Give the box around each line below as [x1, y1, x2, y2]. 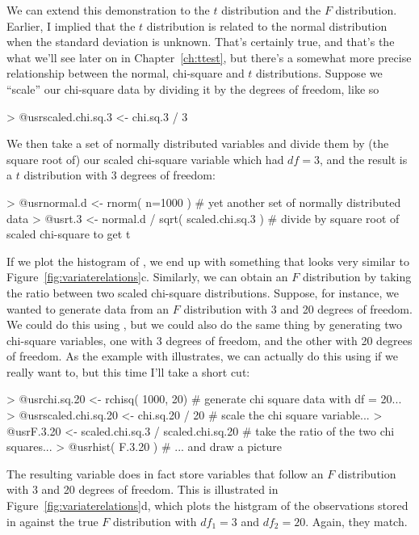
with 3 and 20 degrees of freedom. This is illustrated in [6, 481, 279, 498]
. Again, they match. [305, 512, 408, 529]
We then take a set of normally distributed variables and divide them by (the [6, 135, 389, 152]
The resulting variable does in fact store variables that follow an [6, 465, 324, 482]
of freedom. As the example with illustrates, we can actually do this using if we [6, 348, 398, 364]
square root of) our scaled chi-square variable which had [6, 150, 284, 167]
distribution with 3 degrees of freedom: [23, 166, 216, 183]
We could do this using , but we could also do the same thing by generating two [6, 316, 402, 333]
